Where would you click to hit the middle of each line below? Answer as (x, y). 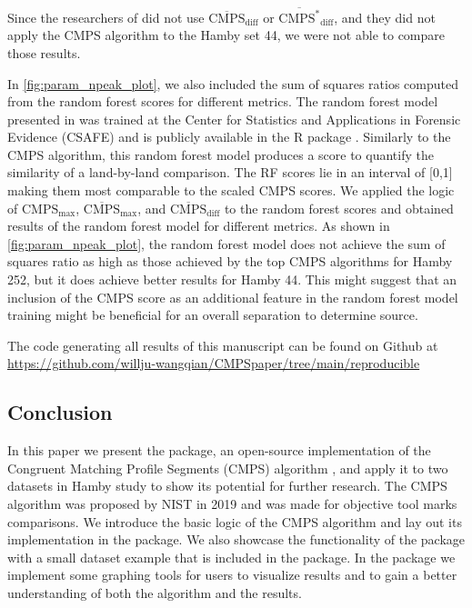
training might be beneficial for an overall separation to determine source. (213, 315)
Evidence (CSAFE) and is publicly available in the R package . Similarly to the (229, 137)
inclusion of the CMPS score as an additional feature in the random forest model (233, 297)
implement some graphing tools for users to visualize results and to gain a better (232, 575)
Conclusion (60, 412)
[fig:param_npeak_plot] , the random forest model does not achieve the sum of (226, 243)
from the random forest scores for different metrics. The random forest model (223, 101)
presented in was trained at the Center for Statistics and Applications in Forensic (234, 119)
